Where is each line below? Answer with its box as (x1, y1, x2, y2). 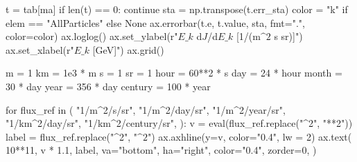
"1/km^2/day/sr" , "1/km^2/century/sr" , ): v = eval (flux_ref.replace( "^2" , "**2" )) (6, 116, 353, 130)
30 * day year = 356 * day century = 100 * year (6, 79, 211, 93)
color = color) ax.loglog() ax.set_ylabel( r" (6, 29, 178, 43)
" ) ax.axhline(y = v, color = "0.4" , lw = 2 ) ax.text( (147, 129, 352, 143)
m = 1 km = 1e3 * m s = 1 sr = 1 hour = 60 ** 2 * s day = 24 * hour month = (6, 65, 342, 80)
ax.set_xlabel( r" (6, 42, 74, 57)
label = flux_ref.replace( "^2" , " (6, 129, 138, 143)
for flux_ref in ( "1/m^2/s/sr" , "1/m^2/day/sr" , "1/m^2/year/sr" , (6, 102, 286, 117)
